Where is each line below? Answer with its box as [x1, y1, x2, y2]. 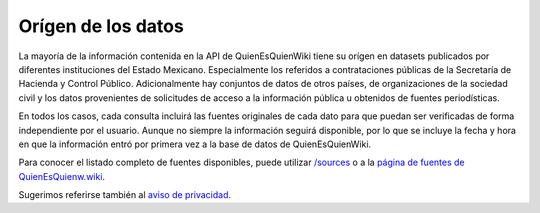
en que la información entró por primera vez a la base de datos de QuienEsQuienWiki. [18, 138, 372, 150]
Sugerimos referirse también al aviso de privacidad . [18, 189, 232, 201]
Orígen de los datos [18, 15, 184, 37]
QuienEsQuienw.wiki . [18, 170, 105, 182]
